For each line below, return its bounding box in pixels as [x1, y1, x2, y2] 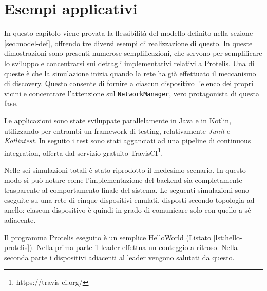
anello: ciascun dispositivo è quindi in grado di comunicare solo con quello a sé [4, 204, 251, 215]
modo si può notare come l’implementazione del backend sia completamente [4, 174, 242, 185]
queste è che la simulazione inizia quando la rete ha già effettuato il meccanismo [4, 68, 256, 78]
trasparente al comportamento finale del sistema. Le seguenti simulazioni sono [4, 184, 250, 195]
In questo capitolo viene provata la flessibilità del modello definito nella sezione [4, 28, 253, 38]
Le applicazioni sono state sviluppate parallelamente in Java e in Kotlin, [4, 115, 232, 126]
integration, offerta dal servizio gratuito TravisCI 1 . [4, 145, 163, 158]
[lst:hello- [213, 232, 242, 242]
